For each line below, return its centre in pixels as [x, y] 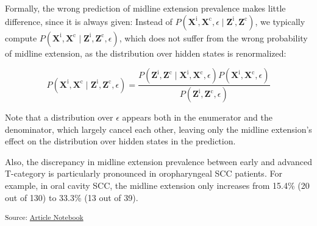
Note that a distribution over [59, 117]
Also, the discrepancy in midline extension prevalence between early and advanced [158, 161]
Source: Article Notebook [44, 217]
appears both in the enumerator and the [197, 117]
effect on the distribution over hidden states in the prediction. [120, 141]
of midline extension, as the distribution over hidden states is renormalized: [146, 53]
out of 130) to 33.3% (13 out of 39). [72, 197]
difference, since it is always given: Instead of [89, 21]
